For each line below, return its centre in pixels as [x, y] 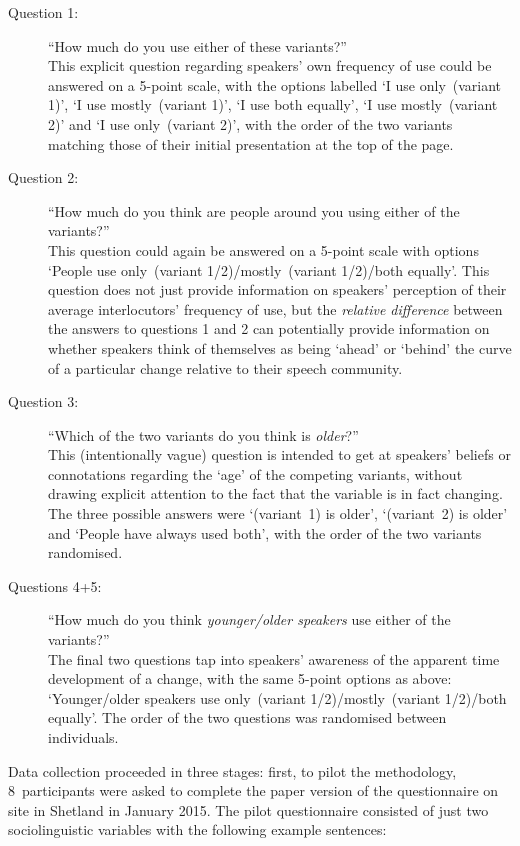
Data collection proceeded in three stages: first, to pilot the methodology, [232, 770]
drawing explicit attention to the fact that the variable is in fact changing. [275, 493]
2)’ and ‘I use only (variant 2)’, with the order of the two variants [250, 123]
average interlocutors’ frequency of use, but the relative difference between [275, 308]
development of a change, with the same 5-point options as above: [250, 678]
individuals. [83, 737]
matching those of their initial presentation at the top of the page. [251, 143]
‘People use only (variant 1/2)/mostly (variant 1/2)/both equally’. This [269, 269]
